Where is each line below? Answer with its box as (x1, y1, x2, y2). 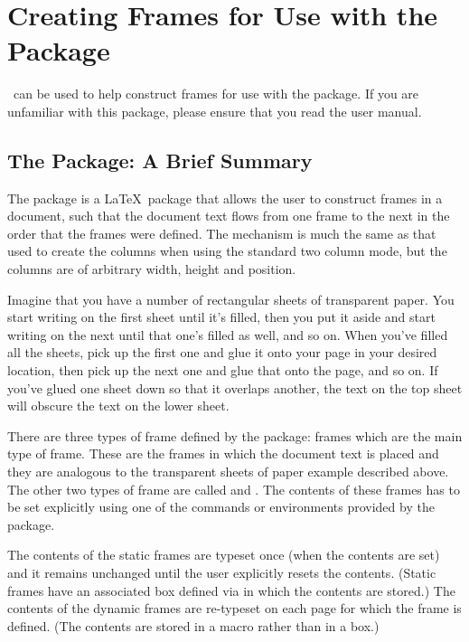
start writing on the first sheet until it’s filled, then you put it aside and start (7, 307, 436, 326)
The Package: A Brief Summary (7, 146, 313, 174)
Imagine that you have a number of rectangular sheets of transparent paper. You (7, 289, 455, 308)
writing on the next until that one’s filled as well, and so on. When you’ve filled (7, 325, 448, 344)
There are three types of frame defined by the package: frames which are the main (7, 426, 463, 445)
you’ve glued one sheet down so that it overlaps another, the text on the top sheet (7, 378, 463, 397)
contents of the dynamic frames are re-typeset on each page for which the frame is (7, 599, 462, 618)
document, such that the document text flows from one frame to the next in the (7, 206, 450, 225)
